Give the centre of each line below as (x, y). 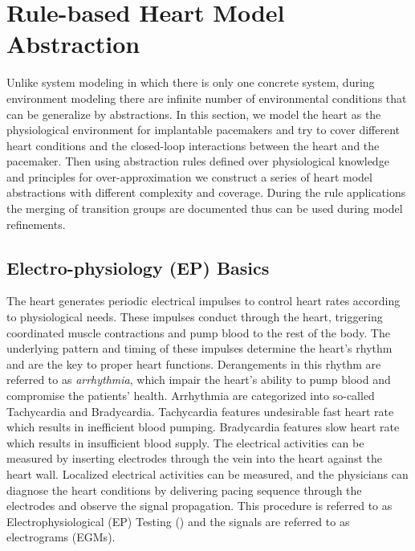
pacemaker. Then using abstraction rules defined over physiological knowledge (198, 161)
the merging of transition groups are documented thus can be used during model (205, 208)
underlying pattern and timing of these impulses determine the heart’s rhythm (199, 348)
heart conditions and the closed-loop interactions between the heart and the (193, 145)
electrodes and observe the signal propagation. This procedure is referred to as (199, 506)
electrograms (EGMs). (61, 537)
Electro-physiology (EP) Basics (138, 267)
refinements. (36, 224)
